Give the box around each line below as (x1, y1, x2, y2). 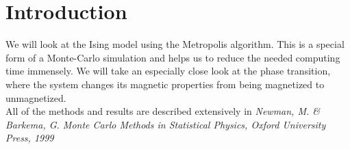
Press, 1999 (5, 131, 54, 145)
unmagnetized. (5, 90, 66, 105)
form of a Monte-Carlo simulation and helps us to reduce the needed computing (5, 50, 340, 64)
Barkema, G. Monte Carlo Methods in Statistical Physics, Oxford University (5, 117, 326, 131)
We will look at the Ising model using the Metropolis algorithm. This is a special (5, 37, 345, 51)
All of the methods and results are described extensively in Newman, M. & (5, 104, 321, 118)
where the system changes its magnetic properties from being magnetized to (5, 77, 325, 91)
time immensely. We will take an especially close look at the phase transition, (5, 64, 331, 78)
